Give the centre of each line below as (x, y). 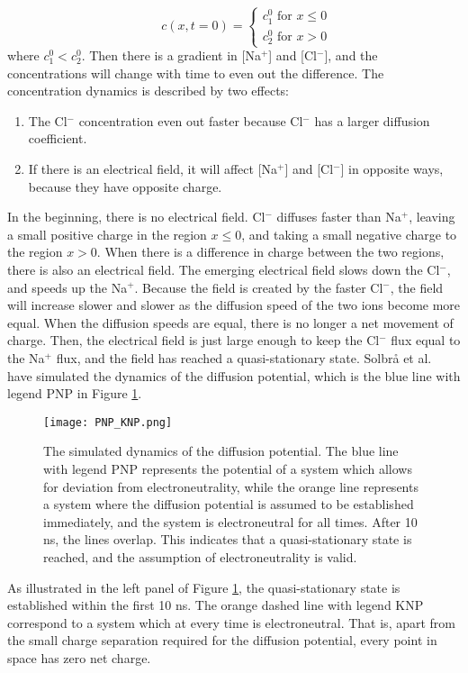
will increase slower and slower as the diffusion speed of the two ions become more (234, 305)
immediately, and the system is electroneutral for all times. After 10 (230, 521)
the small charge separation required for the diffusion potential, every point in (222, 640)
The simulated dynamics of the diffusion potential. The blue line (221, 451)
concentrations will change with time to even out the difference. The (196, 73)
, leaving (432, 217)
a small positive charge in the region (107, 234)
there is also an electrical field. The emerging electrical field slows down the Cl (224, 269)
